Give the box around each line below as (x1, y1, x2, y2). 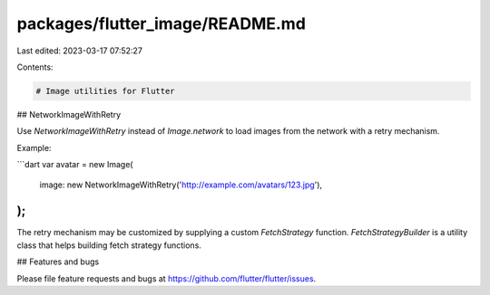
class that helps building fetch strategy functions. (16, 240, 201, 251)
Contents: (16, 62, 54, 72)
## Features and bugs (16, 256, 100, 267)
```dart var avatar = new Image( (16, 159, 133, 170)
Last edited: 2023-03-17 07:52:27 (16, 45, 142, 56)
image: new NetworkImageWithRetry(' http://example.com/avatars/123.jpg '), (39, 179, 322, 190)
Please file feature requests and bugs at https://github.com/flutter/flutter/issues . (16, 272, 317, 284)
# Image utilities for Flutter (35, 86, 176, 96)
